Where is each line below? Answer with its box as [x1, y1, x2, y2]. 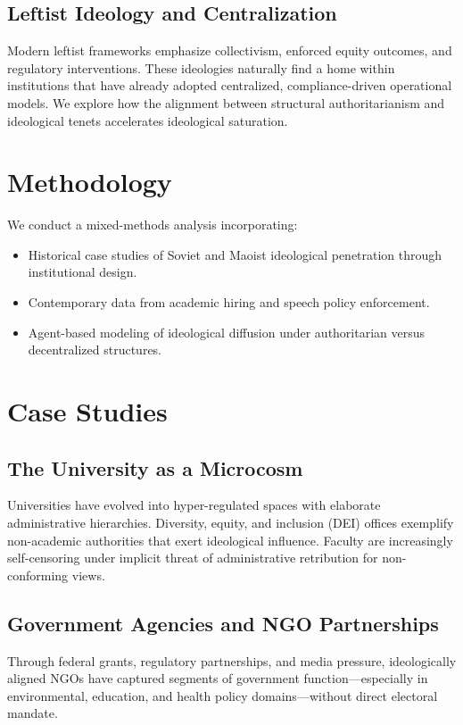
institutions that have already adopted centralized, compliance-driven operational [7, 76, 452, 95]
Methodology [7, 163, 172, 200]
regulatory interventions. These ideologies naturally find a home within [7, 58, 395, 77]
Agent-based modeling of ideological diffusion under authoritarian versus [28, 322, 426, 341]
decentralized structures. [28, 340, 162, 359]
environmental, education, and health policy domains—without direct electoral [7, 686, 438, 704]
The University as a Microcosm [7, 454, 303, 481]
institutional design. [28, 262, 137, 281]
